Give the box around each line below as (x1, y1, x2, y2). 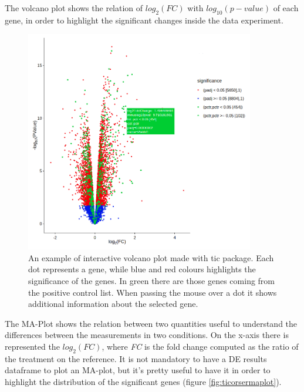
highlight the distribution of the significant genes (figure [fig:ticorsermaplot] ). (5, 375, 282, 387)
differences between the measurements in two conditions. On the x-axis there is (5, 329, 289, 341)
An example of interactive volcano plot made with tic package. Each (28, 251, 274, 263)
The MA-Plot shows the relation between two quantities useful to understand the (5, 317, 298, 329)
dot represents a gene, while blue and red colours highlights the (28, 263, 256, 275)
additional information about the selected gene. (28, 298, 198, 310)
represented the (5, 340, 60, 352)
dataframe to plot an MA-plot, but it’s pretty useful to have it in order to (5, 364, 271, 376)
